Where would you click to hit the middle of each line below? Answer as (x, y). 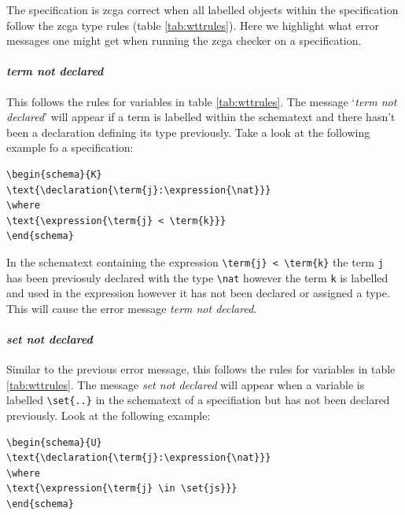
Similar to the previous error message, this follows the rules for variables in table (201, 369)
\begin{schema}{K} (54, 174)
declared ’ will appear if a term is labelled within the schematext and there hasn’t (201, 117)
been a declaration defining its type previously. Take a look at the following (188, 132)
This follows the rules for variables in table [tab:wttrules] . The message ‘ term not (202, 101)
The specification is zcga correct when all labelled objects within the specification (202, 9)
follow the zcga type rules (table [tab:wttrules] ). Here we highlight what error (193, 25)
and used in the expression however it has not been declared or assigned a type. (198, 293)
